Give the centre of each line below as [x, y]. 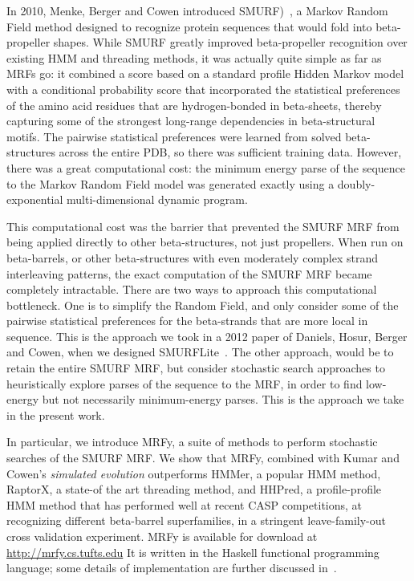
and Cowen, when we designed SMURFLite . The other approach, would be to [200, 352]
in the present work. [56, 414]
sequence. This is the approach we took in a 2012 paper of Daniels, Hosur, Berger [207, 336]
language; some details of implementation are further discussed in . [172, 568]
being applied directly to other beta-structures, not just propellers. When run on [205, 242]
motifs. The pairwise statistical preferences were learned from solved [174, 136]
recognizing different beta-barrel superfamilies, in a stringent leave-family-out [196, 520]
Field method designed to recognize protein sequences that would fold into [189, 26]
